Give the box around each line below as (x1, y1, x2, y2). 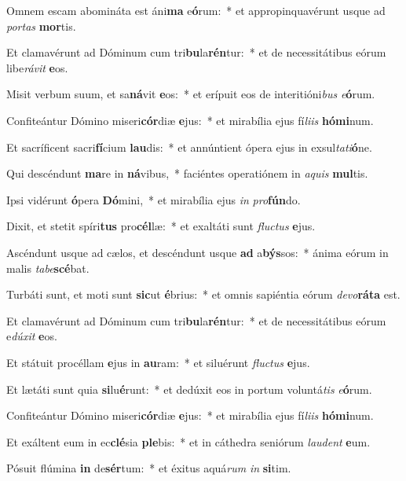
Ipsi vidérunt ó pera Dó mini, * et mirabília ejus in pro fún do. (6, 191, 301, 207)
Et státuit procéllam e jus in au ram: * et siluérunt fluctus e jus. (6, 354, 310, 370)
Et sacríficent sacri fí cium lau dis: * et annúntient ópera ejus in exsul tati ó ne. (6, 138, 372, 155)
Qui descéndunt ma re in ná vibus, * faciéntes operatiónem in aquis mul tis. (6, 165, 368, 182)
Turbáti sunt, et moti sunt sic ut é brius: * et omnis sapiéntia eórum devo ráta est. (6, 286, 401, 303)
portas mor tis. (6, 17, 76, 34)
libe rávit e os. (6, 59, 68, 75)
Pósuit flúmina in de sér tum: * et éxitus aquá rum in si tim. (6, 460, 291, 476)
